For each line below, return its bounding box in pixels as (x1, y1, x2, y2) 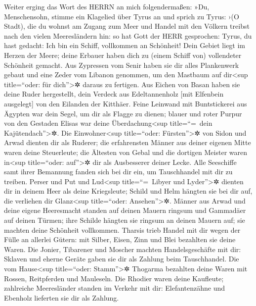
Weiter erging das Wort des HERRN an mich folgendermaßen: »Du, (4, 1, 210, 11)
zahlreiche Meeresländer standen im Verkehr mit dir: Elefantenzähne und (4, 283, 225, 293)
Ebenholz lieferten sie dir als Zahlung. (4, 292, 119, 303)
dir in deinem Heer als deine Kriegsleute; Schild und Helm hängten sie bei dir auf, (4, 186, 253, 196)
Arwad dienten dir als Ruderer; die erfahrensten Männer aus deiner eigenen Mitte (4, 137, 251, 148)
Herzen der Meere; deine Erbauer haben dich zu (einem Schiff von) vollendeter (4, 50, 242, 60)
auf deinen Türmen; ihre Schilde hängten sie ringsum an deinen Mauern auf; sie (4, 215, 245, 225)
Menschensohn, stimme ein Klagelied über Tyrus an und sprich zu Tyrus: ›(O (4, 11, 239, 21)
